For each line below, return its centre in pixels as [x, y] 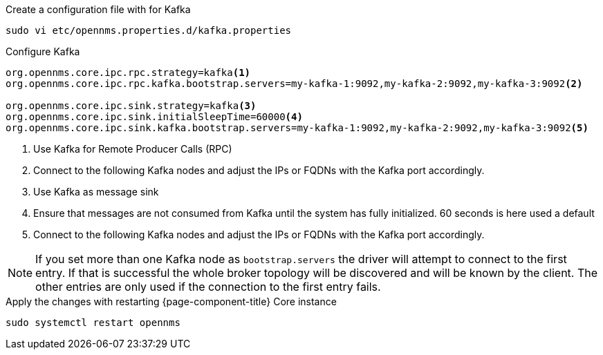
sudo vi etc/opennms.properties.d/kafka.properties [149, 30]
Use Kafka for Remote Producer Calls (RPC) [133, 149]
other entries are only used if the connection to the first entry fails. [208, 287]
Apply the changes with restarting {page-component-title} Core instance [171, 301]
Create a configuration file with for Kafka [98, 9]
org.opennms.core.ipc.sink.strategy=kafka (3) [131, 106]
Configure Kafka [43, 51]
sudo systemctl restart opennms [93, 323]
